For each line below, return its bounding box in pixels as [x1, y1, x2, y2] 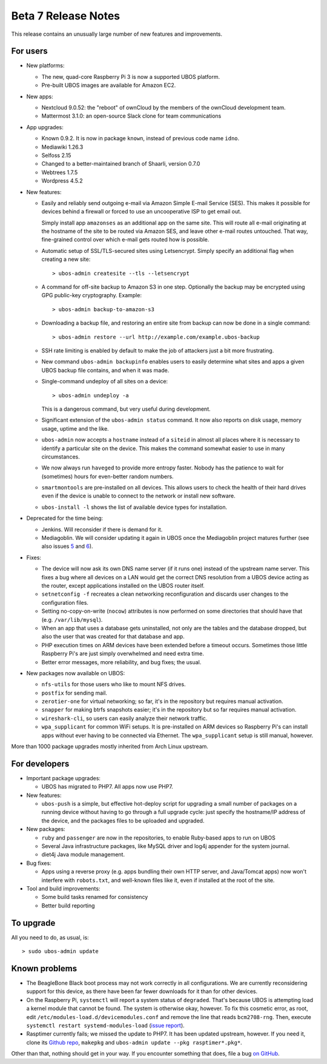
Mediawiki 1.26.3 [41, 143, 84, 150]
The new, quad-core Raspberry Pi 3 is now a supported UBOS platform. [41, 73, 220, 80]
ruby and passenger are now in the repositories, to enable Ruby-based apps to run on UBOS [41, 834, 276, 841]
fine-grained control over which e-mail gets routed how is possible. [41, 236, 210, 243]
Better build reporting [41, 901, 95, 909]
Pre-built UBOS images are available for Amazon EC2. [41, 82, 176, 89]
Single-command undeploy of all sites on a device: [41, 378, 168, 385]
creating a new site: [41, 255, 91, 263]
